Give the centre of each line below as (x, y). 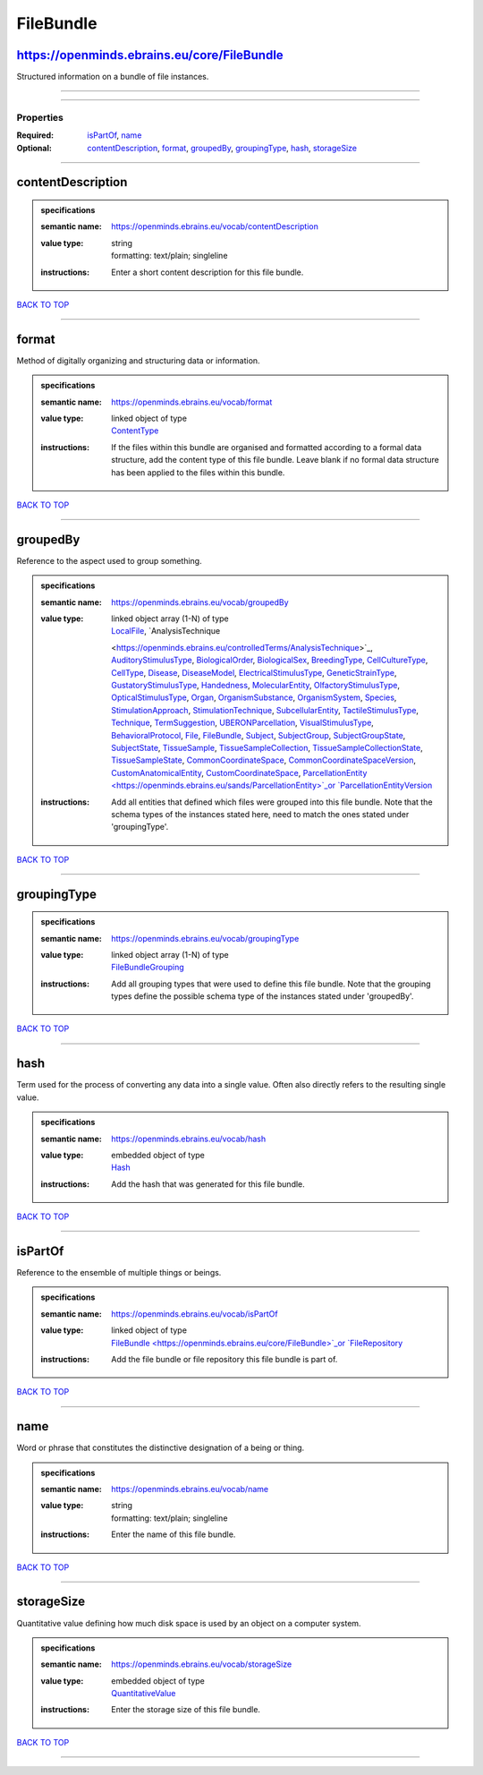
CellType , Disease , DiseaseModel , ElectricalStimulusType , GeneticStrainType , (254, 672)
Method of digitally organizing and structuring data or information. (138, 360)
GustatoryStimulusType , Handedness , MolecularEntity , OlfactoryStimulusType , (255, 686)
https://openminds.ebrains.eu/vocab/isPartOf (195, 1314)
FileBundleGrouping (148, 968)
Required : (35, 135)
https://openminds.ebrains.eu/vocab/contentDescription (215, 226)
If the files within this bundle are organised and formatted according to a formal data (267, 447)
